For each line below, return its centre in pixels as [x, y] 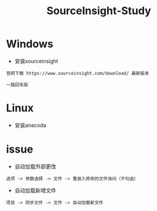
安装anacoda [30, 125]
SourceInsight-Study [99, 11]
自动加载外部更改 [35, 166]
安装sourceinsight [36, 61]
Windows [30, 44]
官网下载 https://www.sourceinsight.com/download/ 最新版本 [78, 73]
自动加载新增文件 [35, 190]
